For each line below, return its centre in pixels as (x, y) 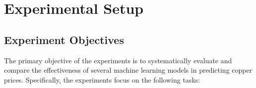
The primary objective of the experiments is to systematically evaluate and (118, 60)
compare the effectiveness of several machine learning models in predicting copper (128, 70)
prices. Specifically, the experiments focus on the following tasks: (102, 79)
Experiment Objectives (64, 39)
